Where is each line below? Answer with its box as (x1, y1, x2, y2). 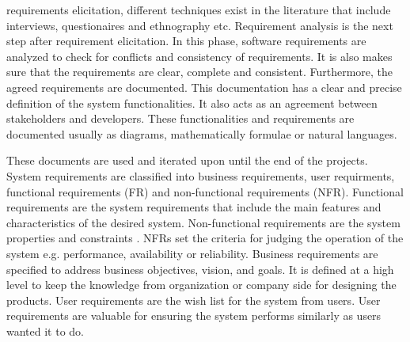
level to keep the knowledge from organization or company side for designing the (6, 276, 397, 293)
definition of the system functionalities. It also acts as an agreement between (6, 94, 378, 111)
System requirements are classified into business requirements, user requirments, (6, 167, 395, 184)
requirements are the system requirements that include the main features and (6, 199, 382, 215)
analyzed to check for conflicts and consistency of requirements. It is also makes (6, 47, 393, 64)
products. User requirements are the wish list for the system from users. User (6, 291, 381, 308)
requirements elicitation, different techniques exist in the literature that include (6, 2, 391, 17)
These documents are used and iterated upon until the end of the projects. (6, 152, 368, 169)
